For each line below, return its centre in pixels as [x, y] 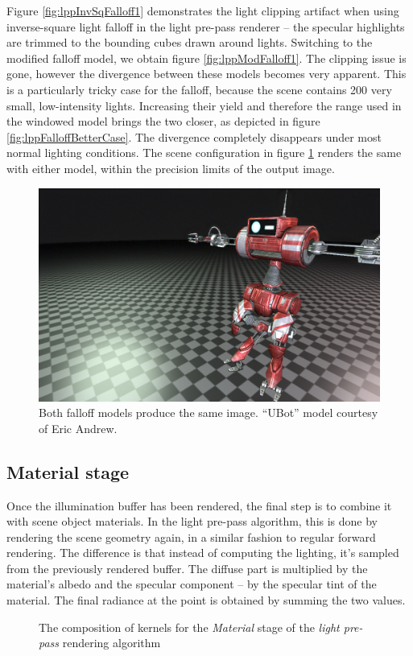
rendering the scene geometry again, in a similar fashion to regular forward [191, 536]
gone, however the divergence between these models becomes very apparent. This [206, 74]
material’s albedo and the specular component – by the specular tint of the [192, 584]
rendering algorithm [112, 643]
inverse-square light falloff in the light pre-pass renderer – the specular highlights [206, 26]
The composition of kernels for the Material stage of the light [189, 627]
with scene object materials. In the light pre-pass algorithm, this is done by [192, 521]
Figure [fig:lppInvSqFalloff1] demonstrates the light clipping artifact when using [203, 10]
